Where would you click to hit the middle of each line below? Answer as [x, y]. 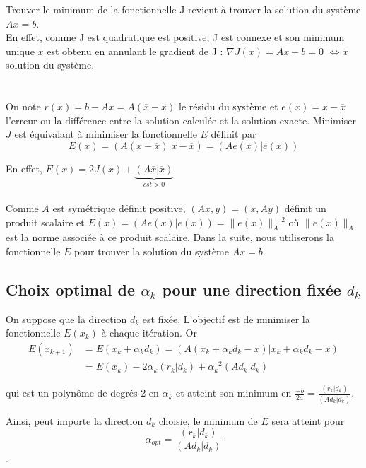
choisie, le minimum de [208, 420]
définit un [305, 207]
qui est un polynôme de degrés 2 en [82, 393]
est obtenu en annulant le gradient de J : [135, 51]
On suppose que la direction [66, 318]
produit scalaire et [45, 222]
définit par [234, 134]
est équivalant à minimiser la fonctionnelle [106, 134]
